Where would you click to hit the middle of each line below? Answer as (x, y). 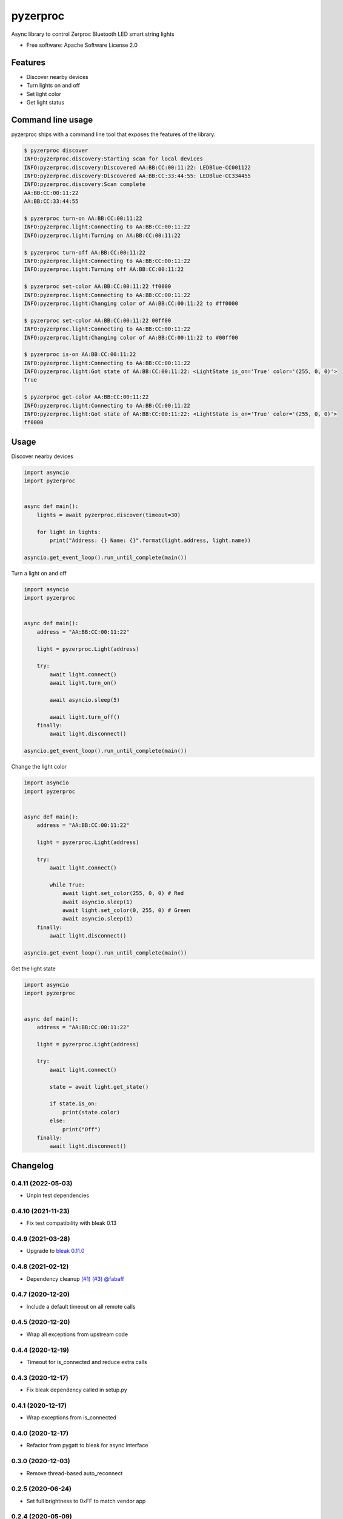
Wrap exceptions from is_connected (72, 1418)
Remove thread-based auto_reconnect (75, 1473)
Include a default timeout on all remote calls (81, 1306)
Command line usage (52, 119)
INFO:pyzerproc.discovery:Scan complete (85, 184)
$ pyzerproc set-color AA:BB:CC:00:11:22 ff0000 (98, 286)
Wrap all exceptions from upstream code (77, 1334)
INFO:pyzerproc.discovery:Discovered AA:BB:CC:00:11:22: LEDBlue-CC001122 (138, 167)
